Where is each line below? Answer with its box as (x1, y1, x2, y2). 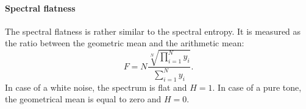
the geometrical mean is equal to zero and (5, 93, 162, 105)
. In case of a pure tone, (212, 80, 302, 93)
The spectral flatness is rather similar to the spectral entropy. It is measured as (5, 24, 301, 37)
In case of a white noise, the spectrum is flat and (5, 80, 187, 93)
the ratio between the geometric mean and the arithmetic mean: (5, 37, 244, 49)
